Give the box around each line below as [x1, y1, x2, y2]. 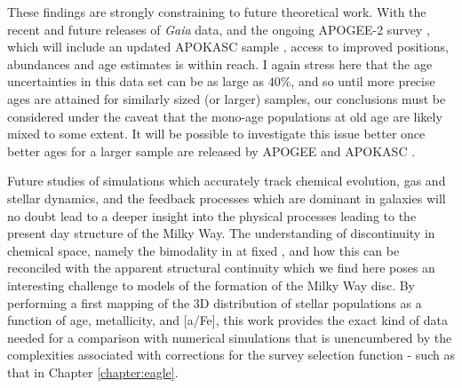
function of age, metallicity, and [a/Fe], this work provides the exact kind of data [7, 311, 448, 329]
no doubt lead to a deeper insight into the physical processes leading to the [7, 206, 417, 225]
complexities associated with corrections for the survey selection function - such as [7, 345, 455, 364]
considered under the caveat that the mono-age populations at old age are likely [7, 107, 442, 125]
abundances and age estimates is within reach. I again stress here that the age [7, 54, 433, 73]
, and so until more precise [291, 72, 435, 91]
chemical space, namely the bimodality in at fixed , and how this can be [7, 241, 400, 259]
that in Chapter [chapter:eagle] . [7, 362, 179, 381]
